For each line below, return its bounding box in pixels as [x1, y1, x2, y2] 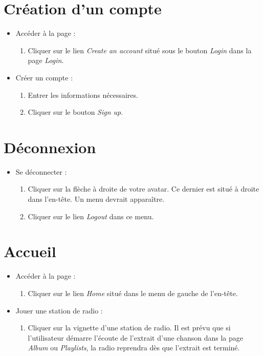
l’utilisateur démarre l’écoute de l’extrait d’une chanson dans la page [28, 332, 243, 343]
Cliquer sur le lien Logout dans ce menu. [28, 211, 154, 221]
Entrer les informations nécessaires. [28, 89, 138, 100]
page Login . [28, 55, 64, 66]
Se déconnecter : [15, 166, 67, 177]
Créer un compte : [15, 72, 73, 82]
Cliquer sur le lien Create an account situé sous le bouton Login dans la [28, 45, 252, 55]
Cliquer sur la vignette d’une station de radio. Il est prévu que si [28, 322, 231, 333]
